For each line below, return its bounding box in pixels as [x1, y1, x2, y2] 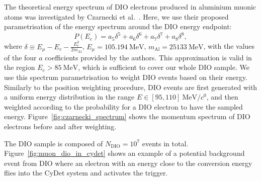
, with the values [203, 41, 255, 51]
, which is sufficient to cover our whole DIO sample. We [78, 62, 249, 72]
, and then [206, 92, 238, 102]
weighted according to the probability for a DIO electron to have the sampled [4, 101, 243, 112]
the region [4, 62, 35, 72]
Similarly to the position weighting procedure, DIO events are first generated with [4, 81, 257, 92]
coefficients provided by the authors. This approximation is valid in [45, 52, 252, 62]
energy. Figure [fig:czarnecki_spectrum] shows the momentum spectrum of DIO [4, 111, 250, 122]
